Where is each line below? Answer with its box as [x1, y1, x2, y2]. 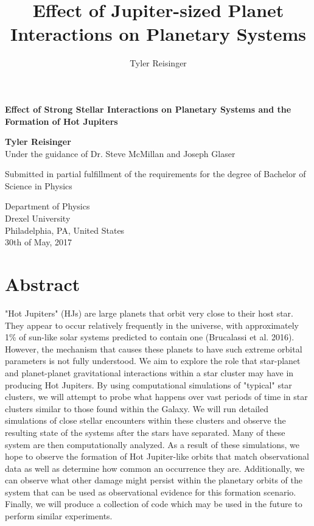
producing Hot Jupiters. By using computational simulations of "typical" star [5, 378, 292, 391]
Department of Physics [5, 200, 90, 212]
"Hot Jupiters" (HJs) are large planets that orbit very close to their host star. [5, 306, 293, 319]
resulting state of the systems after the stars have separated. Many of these [5, 426, 285, 438]
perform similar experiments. [5, 510, 113, 522]
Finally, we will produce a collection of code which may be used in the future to [5, 497, 302, 510]
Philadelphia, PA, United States [5, 223, 125, 236]
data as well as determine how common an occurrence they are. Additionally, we [5, 461, 305, 474]
